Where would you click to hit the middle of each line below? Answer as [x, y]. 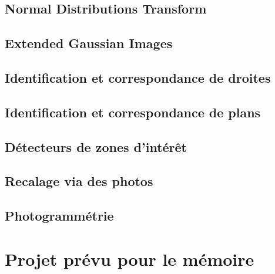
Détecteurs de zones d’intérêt [96, 146]
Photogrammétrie [59, 216]
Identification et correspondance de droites [138, 77]
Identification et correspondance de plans [133, 112]
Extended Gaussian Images [89, 43]
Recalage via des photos [79, 181]
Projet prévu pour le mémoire [130, 258]
